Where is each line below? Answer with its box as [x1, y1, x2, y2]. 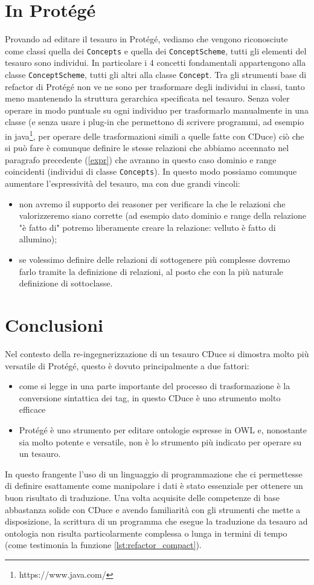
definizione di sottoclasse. [19, 277, 113, 289]
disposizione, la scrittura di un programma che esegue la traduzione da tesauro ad [5, 515, 308, 528]
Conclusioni [5, 312, 103, 337]
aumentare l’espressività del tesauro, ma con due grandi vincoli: [5, 177, 240, 190]
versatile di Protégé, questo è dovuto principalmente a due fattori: [5, 359, 249, 372]
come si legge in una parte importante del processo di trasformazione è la [19, 380, 290, 392]
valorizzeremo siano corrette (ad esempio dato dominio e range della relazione [19, 209, 306, 222]
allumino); [19, 233, 57, 245]
